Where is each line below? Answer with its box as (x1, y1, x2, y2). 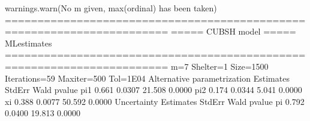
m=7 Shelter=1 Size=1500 (170, 60, 269, 72)
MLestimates (5, 36, 52, 49)
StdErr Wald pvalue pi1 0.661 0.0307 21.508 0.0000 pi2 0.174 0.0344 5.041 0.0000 (5, 83, 302, 96)
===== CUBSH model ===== (170, 25, 296, 38)
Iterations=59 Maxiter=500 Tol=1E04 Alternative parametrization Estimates (5, 72, 290, 84)
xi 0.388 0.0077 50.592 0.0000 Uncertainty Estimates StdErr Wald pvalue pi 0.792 (5, 95, 305, 107)
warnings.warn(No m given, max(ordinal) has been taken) (5, 2, 217, 14)
